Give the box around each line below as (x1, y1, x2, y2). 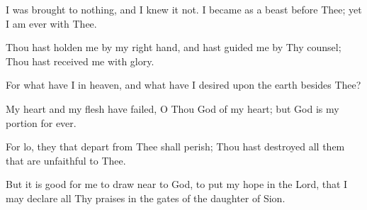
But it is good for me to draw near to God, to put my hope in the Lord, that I (6, 177, 348, 192)
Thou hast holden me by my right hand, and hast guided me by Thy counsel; (6, 40, 341, 55)
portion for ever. (6, 115, 77, 130)
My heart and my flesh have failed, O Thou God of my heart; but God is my (6, 101, 339, 116)
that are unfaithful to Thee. (6, 153, 126, 167)
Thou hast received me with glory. (6, 53, 154, 68)
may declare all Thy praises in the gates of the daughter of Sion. (6, 190, 286, 205)
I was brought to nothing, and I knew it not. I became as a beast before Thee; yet (6, 2, 362, 16)
